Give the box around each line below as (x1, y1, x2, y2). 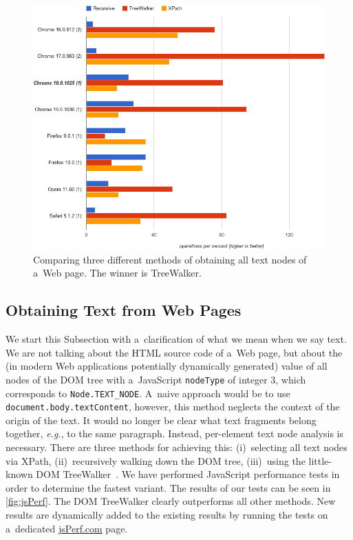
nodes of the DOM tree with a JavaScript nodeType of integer (6, 372, 268, 386)
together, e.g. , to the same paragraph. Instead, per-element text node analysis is (6, 426, 344, 441)
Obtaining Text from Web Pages (6, 299, 242, 321)
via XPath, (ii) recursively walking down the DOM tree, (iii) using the (6, 453, 306, 468)
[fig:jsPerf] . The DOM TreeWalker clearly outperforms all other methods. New (6, 494, 336, 508)
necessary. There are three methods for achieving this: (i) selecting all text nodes (6, 440, 347, 454)
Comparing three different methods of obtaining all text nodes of (33, 252, 307, 266)
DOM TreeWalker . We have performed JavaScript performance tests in (36, 467, 340, 481)
